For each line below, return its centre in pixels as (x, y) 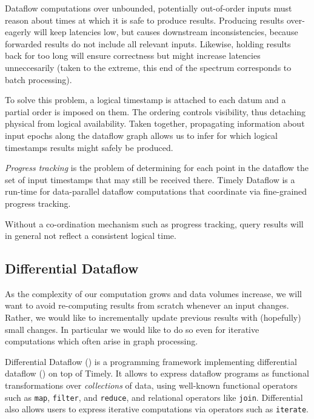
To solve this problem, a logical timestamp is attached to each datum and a (145, 100)
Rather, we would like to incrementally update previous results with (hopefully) (153, 317)
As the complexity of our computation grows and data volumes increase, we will (153, 293)
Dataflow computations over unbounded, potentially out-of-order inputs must (149, 8)
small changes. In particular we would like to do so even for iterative (132, 329)
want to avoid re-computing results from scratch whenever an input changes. (147, 305)
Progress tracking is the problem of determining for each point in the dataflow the (157, 168)
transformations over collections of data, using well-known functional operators (151, 385)
